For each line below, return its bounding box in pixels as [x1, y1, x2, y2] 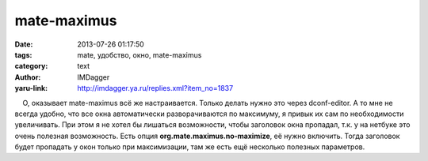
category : [14, 62, 48, 71]
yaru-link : [14, 84, 48, 93]
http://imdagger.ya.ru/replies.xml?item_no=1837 [77, 84, 234, 93]
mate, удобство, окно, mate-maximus [77, 50, 202, 59]
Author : [14, 72, 41, 82]
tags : [14, 50, 32, 59]
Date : [14, 39, 33, 49]
